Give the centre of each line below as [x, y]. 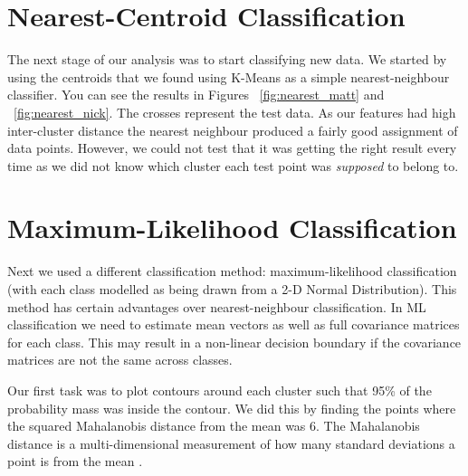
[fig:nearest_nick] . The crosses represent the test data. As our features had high [235, 112]
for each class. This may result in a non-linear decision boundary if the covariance [234, 342]
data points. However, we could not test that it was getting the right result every [232, 148]
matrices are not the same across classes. [120, 360]
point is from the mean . [75, 461]
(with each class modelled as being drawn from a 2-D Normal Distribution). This [232, 289]
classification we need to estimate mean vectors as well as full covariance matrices [234, 324]
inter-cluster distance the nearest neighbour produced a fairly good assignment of [233, 130]
